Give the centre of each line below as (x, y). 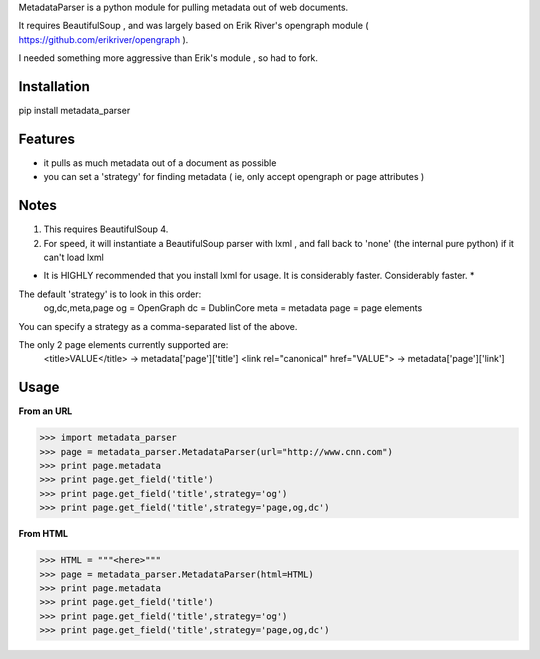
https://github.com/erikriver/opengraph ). (103, 39)
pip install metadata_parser (74, 111)
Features (46, 138)
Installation (54, 86)
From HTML (43, 534)
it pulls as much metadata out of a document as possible (160, 162)
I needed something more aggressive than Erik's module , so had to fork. (168, 58)
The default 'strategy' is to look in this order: (110, 294)
